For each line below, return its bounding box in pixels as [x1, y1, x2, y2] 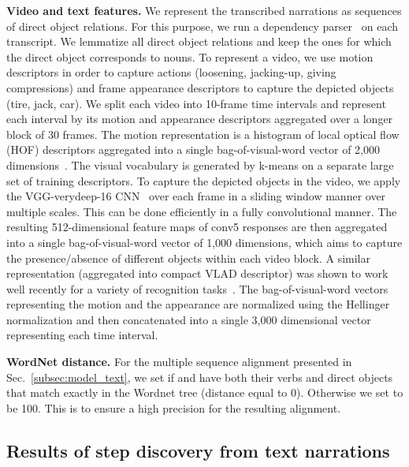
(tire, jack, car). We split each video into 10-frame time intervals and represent [6, 95, 386, 111]
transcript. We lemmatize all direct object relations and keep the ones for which [6, 33, 392, 50]
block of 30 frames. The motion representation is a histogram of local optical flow [6, 125, 400, 142]
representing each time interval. [6, 327, 158, 343]
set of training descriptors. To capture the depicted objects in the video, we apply [6, 172, 401, 189]
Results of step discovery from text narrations [6, 438, 390, 462]
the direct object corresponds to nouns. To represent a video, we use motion [6, 48, 374, 65]
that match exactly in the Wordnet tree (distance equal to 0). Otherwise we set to [6, 384, 403, 401]
